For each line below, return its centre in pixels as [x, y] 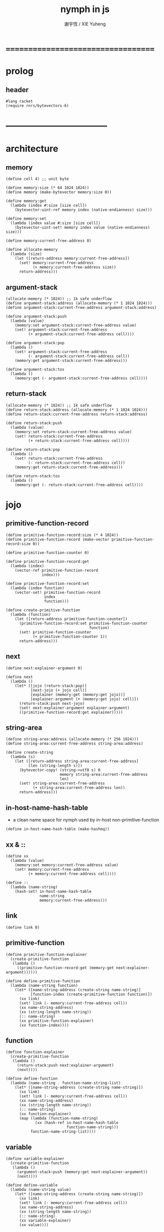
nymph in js [85, 9]
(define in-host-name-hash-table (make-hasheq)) [58, 829]
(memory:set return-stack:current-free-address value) [73, 432]
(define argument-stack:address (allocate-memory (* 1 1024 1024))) [79, 303]
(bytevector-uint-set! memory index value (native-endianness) [83, 228]
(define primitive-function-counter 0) [48, 553]
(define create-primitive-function [43, 610]
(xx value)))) [34, 1225]
